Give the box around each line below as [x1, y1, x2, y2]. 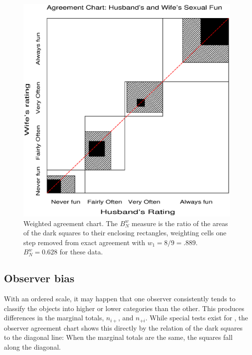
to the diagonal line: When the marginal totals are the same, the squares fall [4, 332, 233, 342]
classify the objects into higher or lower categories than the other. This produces [4, 303, 245, 313]
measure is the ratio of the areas [131, 218, 228, 228]
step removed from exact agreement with [23, 237, 145, 247]
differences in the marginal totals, [4, 313, 104, 323]
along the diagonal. [4, 342, 61, 352]
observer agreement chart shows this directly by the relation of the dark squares [4, 322, 243, 333]
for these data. [59, 247, 103, 257]
